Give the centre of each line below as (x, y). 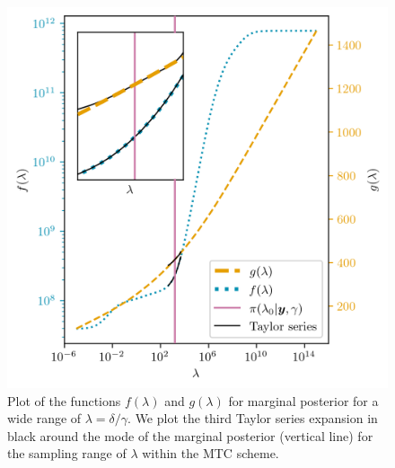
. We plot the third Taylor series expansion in (253, 418)
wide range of (44, 418)
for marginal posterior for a (303, 400)
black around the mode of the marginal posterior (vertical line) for (190, 435)
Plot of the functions (64, 400)
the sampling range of (67, 453)
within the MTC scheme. (211, 453)
